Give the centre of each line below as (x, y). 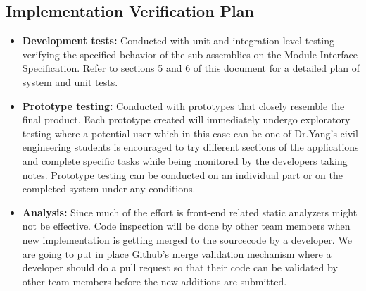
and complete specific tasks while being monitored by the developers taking (185, 160)
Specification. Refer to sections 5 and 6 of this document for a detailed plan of (191, 68)
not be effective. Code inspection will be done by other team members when (186, 226)
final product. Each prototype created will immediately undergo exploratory (186, 119)
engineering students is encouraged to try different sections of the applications (190, 147)
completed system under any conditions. (109, 188)
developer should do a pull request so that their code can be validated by (180, 267)
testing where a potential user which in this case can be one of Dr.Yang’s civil (190, 133)
